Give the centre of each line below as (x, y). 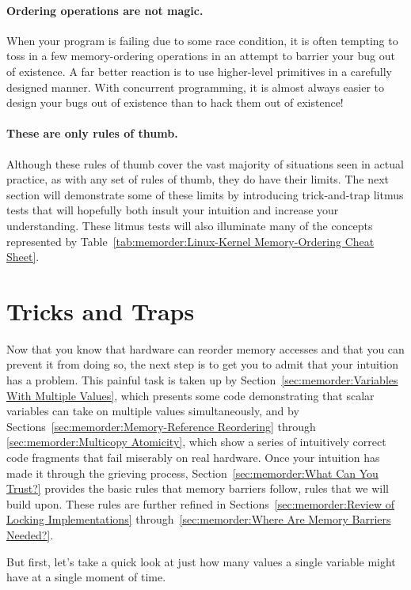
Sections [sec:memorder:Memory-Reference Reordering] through (161, 426)
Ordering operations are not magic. (105, 10)
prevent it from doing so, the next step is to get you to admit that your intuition (203, 364)
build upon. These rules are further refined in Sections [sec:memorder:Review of (201, 503)
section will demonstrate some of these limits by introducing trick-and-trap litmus (205, 194)
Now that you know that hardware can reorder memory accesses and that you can (205, 348)
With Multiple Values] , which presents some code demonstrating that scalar (190, 395)
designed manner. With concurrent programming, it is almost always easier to (195, 87)
